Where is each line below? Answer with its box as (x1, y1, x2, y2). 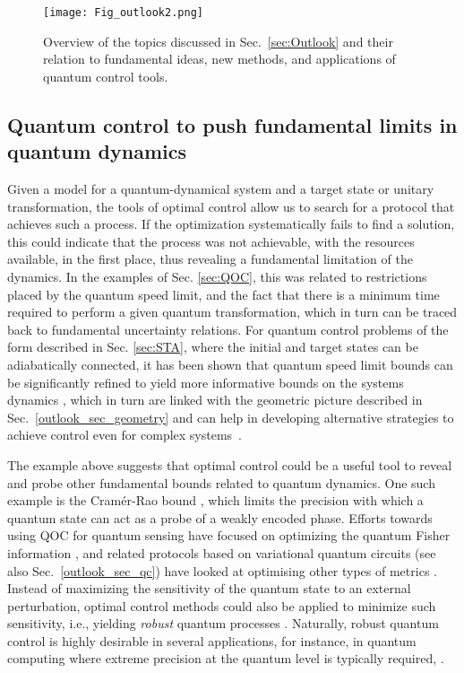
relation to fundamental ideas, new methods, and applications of (43, 49, 396, 68)
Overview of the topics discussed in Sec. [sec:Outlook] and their (43, 31, 393, 50)
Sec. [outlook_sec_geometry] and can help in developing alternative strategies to (7, 407, 454, 426)
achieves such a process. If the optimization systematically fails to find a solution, (7, 214, 455, 233)
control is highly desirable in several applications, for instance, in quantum (7, 631, 417, 650)
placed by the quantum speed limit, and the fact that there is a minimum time (7, 284, 440, 303)
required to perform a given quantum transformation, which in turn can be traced (7, 302, 458, 321)
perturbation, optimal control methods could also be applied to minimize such (7, 596, 436, 615)
